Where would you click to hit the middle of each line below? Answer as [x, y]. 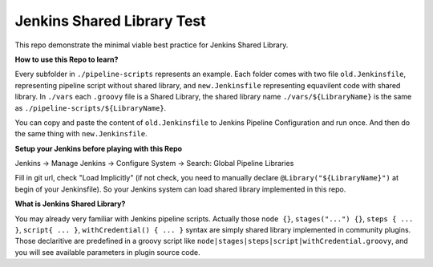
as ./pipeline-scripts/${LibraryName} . [91, 107]
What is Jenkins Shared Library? [70, 204]
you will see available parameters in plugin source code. [107, 252]
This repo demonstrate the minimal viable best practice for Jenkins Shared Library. [152, 45]
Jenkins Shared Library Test [110, 21]
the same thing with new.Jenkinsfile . [81, 134]
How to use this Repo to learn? [67, 59]
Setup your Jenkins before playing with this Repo [99, 148]
